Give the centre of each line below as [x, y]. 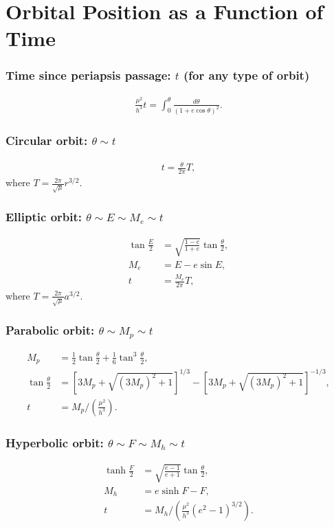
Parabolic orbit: [50, 329]
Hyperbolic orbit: [55, 442]
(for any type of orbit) [247, 75]
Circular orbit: [47, 141]
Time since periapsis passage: [88, 75]
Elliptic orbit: [44, 217]
